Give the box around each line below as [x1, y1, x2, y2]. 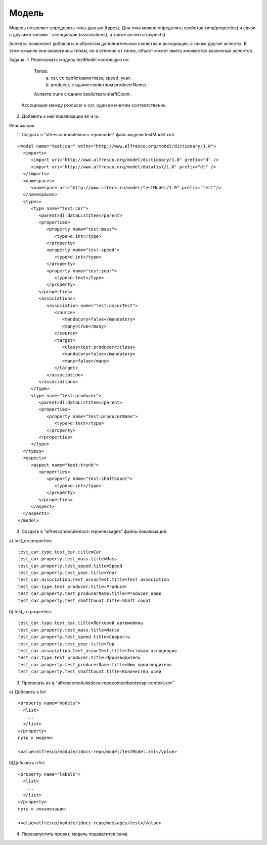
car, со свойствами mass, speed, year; [50, 75, 131, 81]
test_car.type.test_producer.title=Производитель [18, 655, 141, 661]
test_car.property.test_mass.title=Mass [18, 556, 117, 562]
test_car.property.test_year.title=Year [18, 570, 117, 576]
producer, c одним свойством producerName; [50, 82, 147, 88]
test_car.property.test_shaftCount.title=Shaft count [18, 597, 151, 603]
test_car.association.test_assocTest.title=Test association [18, 577, 169, 582]
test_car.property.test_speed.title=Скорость [18, 634, 131, 640]
